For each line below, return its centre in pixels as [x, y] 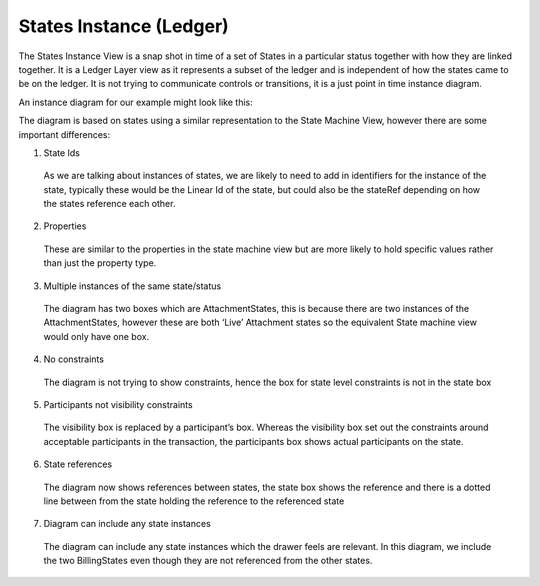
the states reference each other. [109, 204]
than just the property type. [100, 263]
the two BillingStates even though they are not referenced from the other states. [208, 561]
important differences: [64, 134]
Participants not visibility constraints [118, 404]
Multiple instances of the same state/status [132, 286]
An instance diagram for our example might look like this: [136, 102]
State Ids [61, 152]
